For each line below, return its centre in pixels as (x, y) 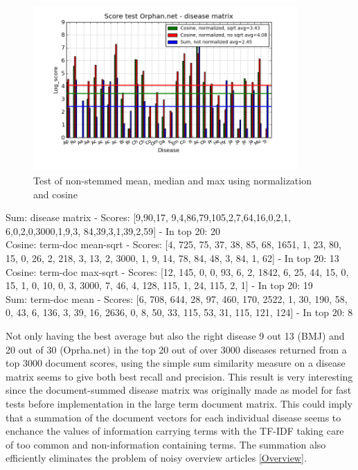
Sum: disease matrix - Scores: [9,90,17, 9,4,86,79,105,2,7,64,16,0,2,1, (149, 217)
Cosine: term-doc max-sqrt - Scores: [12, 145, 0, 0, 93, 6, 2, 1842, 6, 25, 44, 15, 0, (177, 271)
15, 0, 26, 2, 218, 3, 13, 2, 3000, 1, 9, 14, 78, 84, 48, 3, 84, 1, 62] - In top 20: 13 (172, 258)
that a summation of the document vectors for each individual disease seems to (173, 417)
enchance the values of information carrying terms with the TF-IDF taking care (175, 431)
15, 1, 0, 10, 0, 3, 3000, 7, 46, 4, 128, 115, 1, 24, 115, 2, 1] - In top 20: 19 (159, 285)
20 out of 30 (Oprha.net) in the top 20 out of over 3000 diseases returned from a (176, 349)
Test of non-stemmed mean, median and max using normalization (172, 181)
